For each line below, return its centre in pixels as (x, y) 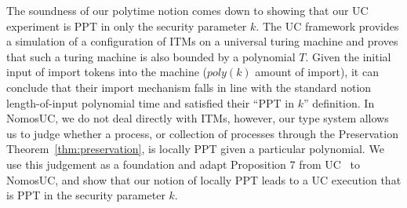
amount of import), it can (317, 72)
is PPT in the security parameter (86, 195)
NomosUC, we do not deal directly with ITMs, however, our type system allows (198, 118)
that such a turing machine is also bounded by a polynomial (151, 56)
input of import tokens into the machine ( (107, 72)
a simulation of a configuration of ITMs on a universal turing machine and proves (202, 41)
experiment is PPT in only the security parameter (127, 26)
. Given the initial (348, 56)
